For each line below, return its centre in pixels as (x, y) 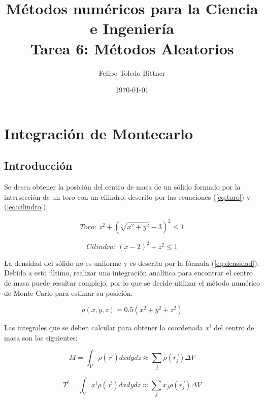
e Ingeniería (132, 28)
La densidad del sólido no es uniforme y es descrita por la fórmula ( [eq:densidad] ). (132, 263)
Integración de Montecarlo (99, 133)
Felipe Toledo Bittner (132, 72)
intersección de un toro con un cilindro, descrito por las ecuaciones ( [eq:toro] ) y (127, 196)
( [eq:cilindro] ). (26, 207)
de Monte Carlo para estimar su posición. (69, 292)
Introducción (38, 165)
